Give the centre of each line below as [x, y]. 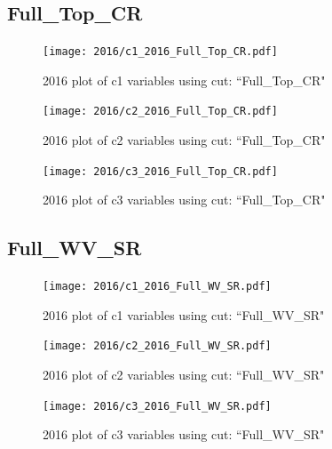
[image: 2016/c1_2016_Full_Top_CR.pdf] [160, 52]
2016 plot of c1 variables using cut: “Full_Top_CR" [184, 80]
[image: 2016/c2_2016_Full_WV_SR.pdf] [157, 346]
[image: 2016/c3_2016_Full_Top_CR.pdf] [160, 171]
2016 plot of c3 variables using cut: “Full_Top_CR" [184, 200]
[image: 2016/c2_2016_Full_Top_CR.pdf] [160, 112]
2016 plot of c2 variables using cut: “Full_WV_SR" [184, 375]
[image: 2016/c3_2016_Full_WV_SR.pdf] [157, 406]
